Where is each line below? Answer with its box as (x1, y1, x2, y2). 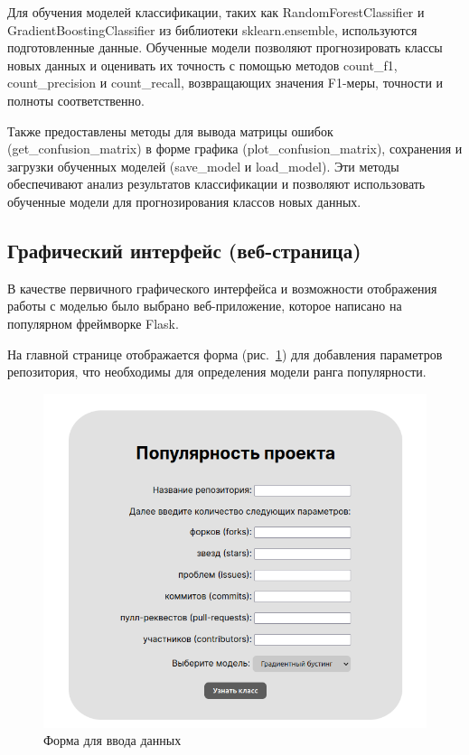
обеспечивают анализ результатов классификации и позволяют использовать (7, 174, 426, 193)
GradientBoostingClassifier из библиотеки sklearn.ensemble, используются (7, 20, 417, 39)
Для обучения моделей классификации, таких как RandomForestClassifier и (7, 3, 425, 21)
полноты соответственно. (7, 90, 145, 109)
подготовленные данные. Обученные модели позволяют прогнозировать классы (7, 38, 443, 57)
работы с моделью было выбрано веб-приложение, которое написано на (7, 296, 402, 315)
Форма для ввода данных (43, 731, 182, 750)
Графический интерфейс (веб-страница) (7, 236, 361, 264)
